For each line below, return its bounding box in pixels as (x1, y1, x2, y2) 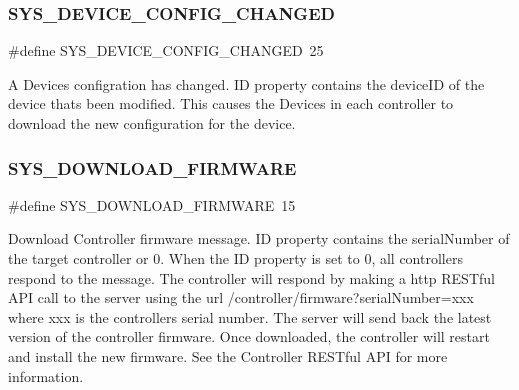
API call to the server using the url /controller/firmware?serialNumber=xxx (8, 287, 474, 308)
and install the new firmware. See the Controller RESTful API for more (8, 345, 448, 366)
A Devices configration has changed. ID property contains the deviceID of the (8, 73, 485, 94)
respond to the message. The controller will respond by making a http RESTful (8, 267, 495, 288)
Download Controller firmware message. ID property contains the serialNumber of (8, 228, 510, 249)
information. (8, 365, 84, 386)
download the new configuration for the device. (8, 113, 296, 133)
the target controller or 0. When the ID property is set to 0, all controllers (8, 248, 463, 268)
